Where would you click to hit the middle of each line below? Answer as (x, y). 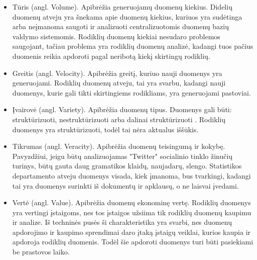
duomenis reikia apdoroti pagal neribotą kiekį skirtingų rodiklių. (111, 56)
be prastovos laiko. (41, 252)
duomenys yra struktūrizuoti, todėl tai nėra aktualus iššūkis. (105, 129)
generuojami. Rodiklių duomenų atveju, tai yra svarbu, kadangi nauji (119, 83)
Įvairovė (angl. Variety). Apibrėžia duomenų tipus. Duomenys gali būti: (122, 109)
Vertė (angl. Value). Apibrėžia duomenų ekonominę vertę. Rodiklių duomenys (132, 202)
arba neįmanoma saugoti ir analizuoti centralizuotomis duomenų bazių (120, 26)
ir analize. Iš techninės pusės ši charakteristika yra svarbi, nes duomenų (122, 222)
